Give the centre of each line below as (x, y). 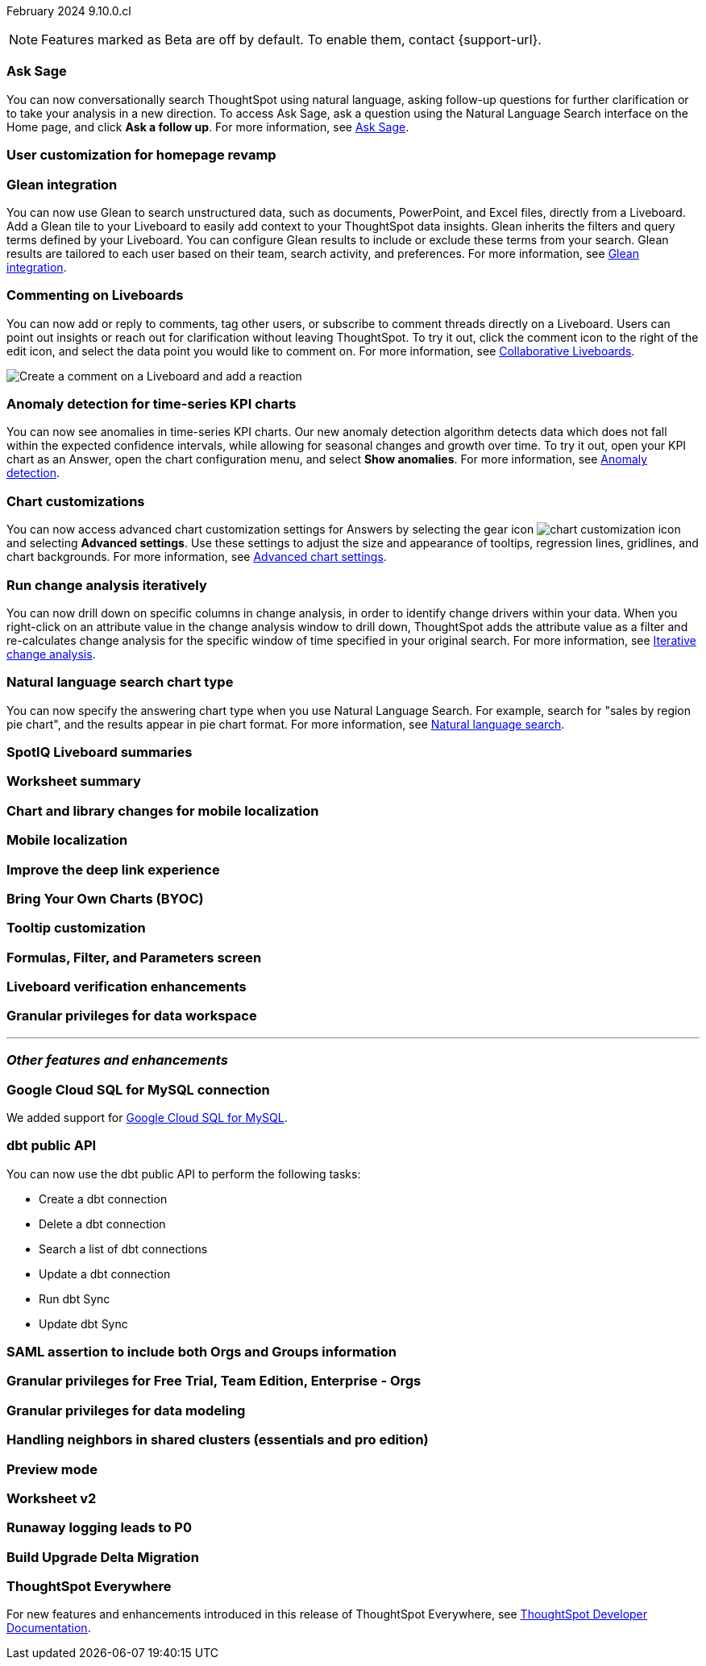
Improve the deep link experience (113, 869)
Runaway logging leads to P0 (99, 1528)
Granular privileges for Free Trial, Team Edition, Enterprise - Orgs (214, 1381)
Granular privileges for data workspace (132, 1016)
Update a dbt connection (105, 1273)
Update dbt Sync (83, 1323)
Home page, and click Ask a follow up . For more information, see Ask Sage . (208, 127)
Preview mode (52, 1469)
